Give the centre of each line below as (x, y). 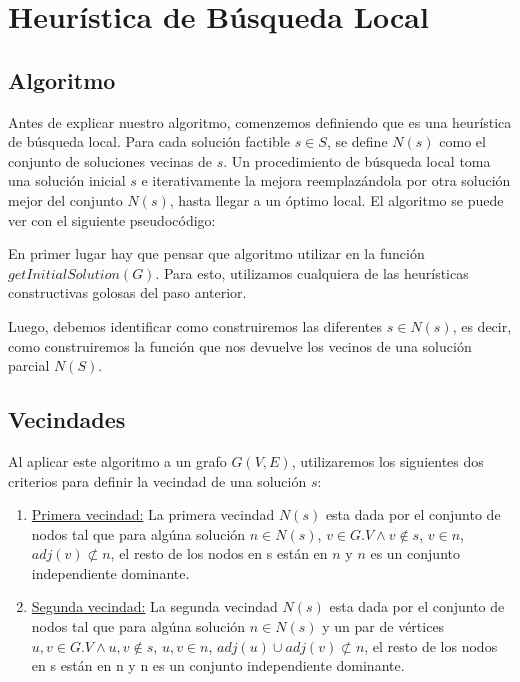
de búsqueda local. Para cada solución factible (149, 141)
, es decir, (482, 325)
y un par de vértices (383, 626)
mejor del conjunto (65, 199)
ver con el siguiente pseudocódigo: (112, 219)
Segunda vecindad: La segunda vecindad (154, 606)
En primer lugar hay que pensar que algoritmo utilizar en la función (216, 253)
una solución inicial (67, 180)
